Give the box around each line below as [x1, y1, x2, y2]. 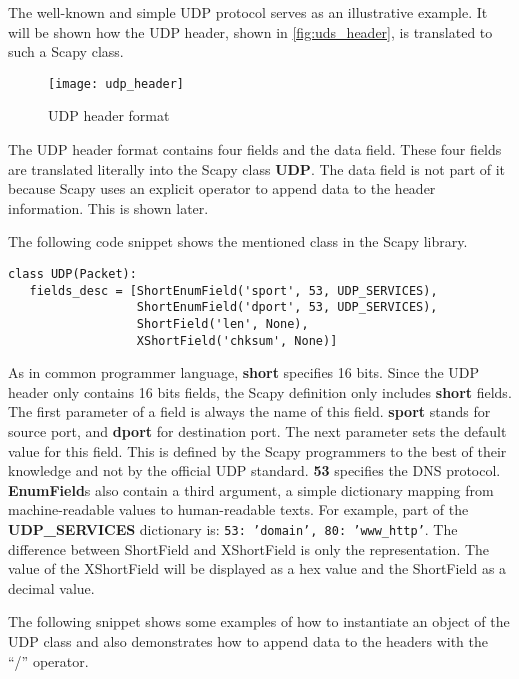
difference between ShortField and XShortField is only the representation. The [8, 538, 490, 559]
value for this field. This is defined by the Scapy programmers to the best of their [8, 440, 507, 461]
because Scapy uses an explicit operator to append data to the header [8, 178, 436, 199]
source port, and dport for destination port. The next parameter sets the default [8, 421, 507, 442]
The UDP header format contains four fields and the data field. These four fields [8, 139, 502, 160]
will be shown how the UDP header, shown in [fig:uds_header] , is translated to [8, 21, 493, 42]
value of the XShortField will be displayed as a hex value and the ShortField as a [8, 558, 507, 579]
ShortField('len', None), [136, 316, 309, 331]
